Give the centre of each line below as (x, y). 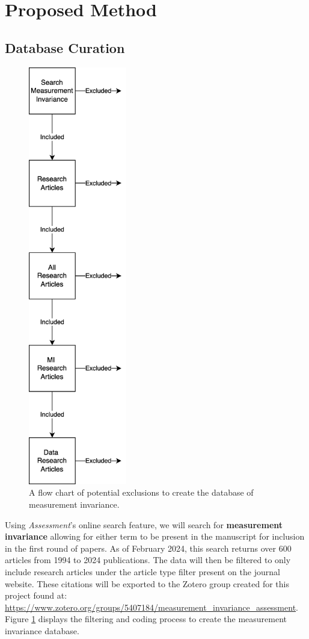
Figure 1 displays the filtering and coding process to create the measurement (146, 619)
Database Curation (65, 47)
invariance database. (42, 630)
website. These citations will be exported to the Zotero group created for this (147, 583)
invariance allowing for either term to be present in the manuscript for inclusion (155, 536)
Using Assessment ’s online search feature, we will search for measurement (144, 524)
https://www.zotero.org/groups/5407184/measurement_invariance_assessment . (151, 607)
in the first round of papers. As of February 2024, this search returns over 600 (148, 548)
